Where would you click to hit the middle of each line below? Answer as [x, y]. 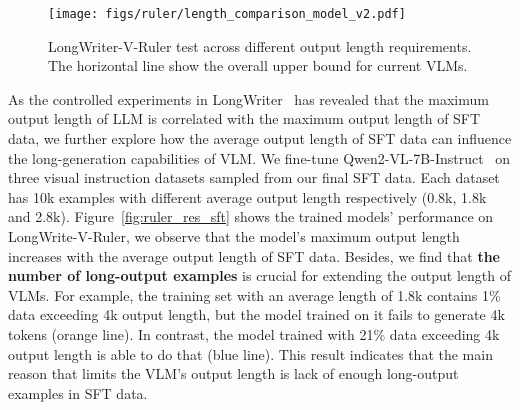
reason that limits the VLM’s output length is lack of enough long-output [233, 373]
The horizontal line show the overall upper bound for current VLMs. [258, 65]
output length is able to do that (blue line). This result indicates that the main [250, 353]
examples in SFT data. [78, 392]
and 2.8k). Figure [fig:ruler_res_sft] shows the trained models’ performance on [251, 216]
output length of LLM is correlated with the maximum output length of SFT [244, 118]
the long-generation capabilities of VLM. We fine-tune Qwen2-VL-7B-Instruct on [259, 157]
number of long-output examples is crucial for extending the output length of [259, 275]
